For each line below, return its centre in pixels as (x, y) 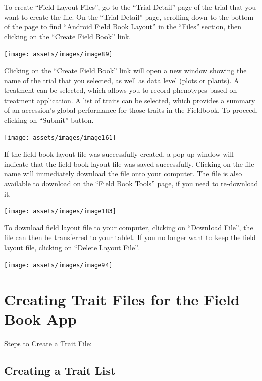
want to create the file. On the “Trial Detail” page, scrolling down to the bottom (129, 16)
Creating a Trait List (60, 370)
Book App (40, 319)
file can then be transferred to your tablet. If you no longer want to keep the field (130, 237)
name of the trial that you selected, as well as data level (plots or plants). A (122, 80)
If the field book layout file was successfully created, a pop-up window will (119, 154)
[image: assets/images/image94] (58, 265)
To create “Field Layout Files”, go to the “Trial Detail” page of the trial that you (130, 7)
